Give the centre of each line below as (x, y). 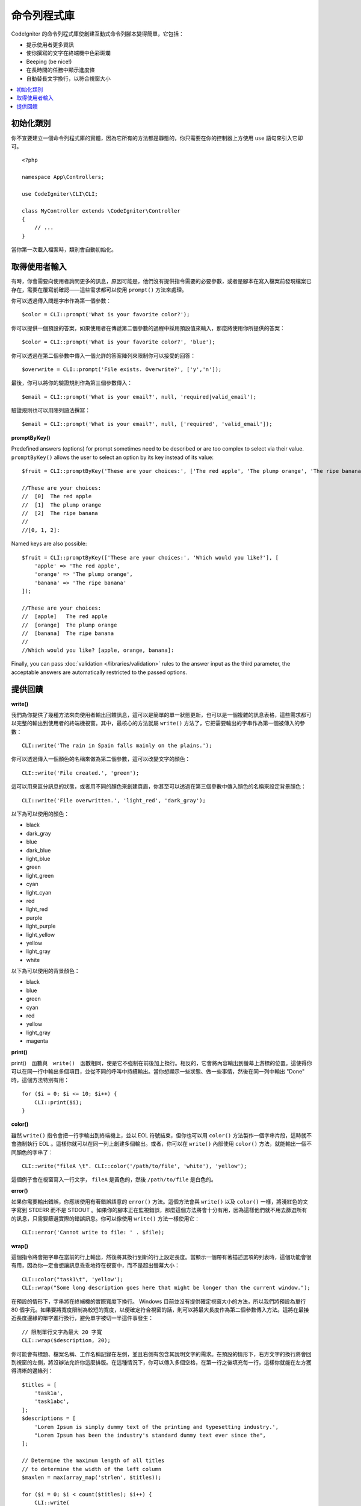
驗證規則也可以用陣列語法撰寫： (51, 410)
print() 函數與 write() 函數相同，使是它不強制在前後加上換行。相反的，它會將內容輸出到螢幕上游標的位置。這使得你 (162, 1063)
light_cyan (39, 892)
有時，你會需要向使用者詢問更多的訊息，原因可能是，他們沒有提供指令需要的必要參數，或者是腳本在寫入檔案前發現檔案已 (161, 281)
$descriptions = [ (49, 1418)
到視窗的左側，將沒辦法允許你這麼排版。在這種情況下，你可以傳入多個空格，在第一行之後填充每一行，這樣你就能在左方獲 (161, 1362)
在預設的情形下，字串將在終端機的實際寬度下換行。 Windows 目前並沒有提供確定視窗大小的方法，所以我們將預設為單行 (159, 1301)
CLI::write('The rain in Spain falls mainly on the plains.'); (117, 746)
